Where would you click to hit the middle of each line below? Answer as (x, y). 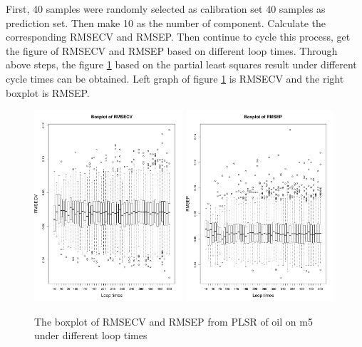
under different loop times (91, 335)
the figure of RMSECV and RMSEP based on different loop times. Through (172, 50)
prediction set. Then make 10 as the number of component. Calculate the (166, 22)
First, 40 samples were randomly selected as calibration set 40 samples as (166, 9)
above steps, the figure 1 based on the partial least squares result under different (181, 64)
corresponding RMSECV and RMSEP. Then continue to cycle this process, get (178, 37)
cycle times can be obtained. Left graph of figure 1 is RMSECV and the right (175, 78)
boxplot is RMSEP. (48, 92)
